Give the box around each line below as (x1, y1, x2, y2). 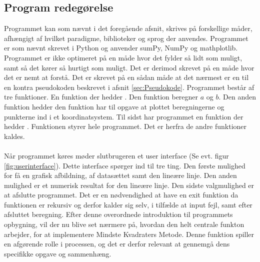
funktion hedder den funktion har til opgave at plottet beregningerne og (4, 101, 224, 111)
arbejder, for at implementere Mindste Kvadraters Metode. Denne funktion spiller (4, 228, 254, 239)
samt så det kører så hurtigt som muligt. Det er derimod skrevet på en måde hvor (4, 62, 254, 72)
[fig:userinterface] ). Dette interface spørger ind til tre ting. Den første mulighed (4, 160, 245, 170)
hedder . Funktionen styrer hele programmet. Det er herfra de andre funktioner (4, 121, 247, 131)
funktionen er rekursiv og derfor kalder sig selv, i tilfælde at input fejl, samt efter (4, 199, 252, 209)
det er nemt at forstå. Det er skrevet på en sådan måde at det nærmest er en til (4, 72, 249, 82)
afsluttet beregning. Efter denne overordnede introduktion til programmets (4, 209, 233, 219)
